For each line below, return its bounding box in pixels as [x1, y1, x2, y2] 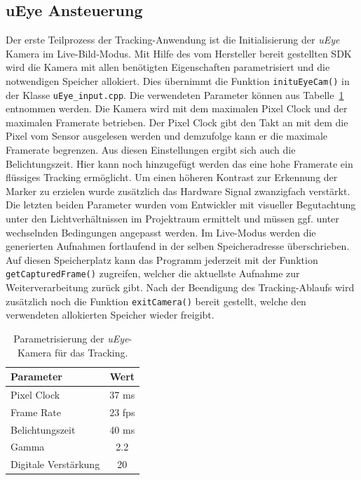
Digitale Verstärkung [11, 457, 100, 472]
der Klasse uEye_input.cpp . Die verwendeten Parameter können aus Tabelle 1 [6, 87, 344, 102]
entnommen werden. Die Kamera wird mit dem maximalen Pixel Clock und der [6, 101, 348, 116]
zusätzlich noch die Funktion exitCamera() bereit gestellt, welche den [6, 293, 306, 308]
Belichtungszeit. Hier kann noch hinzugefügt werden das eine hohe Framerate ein [6, 156, 353, 171]
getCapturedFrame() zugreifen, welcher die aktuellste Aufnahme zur [6, 266, 300, 281]
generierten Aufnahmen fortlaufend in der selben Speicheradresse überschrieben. [6, 239, 350, 253]
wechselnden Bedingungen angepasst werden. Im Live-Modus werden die [6, 225, 316, 239]
